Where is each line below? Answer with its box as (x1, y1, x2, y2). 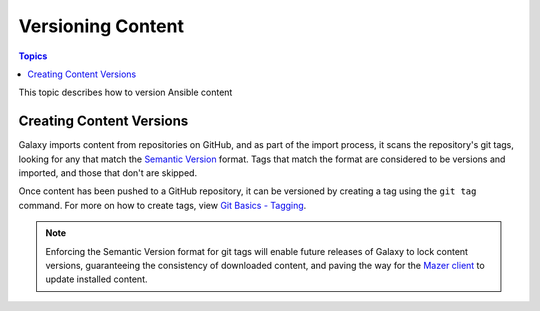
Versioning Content (18, 15, 185, 37)
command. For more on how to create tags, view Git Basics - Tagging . (18, 199, 307, 211)
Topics (18, 50, 48, 62)
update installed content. (45, 273, 148, 285)
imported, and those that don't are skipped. (18, 167, 198, 179)
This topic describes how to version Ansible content (18, 86, 233, 99)
